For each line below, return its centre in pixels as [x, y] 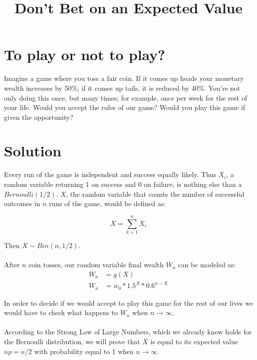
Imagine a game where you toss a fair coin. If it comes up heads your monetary [124, 78]
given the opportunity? [39, 117]
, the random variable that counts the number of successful [155, 194]
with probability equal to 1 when [84, 351]
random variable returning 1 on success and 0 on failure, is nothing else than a [123, 184]
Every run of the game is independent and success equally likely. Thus [110, 174]
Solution [33, 151]
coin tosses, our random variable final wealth [96, 265]
